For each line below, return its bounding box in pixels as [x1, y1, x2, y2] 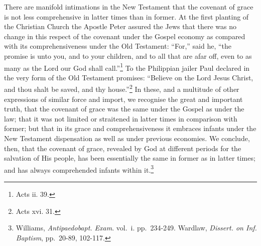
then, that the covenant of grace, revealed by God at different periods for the [4, 143, 241, 153]
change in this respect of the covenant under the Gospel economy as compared [4, 31, 245, 41]
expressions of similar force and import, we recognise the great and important [4, 93, 243, 104]
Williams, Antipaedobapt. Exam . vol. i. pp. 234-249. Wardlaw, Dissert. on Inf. [16, 222, 257, 233]
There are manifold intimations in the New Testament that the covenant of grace [4, 2, 253, 12]
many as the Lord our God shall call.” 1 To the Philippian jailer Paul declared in [4, 61, 250, 73]
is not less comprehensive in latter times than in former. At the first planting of [4, 11, 249, 22]
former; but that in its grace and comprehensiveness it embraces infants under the [4, 123, 256, 134]
